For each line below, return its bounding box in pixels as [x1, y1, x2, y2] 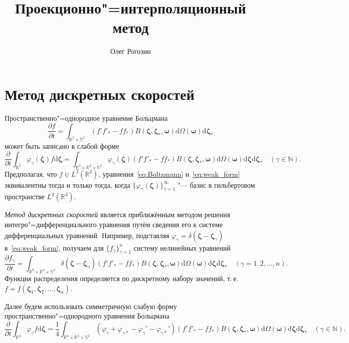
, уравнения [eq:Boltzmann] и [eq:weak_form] [98, 168, 240, 179]
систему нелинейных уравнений [133, 242, 231, 253]
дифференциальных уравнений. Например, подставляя [4, 230, 169, 240]
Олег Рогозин [110, 46, 151, 56]
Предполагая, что [4, 168, 57, 179]
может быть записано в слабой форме [4, 140, 119, 151]
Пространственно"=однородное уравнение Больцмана [4, 112, 168, 123]
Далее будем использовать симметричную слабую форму [4, 301, 177, 311]
